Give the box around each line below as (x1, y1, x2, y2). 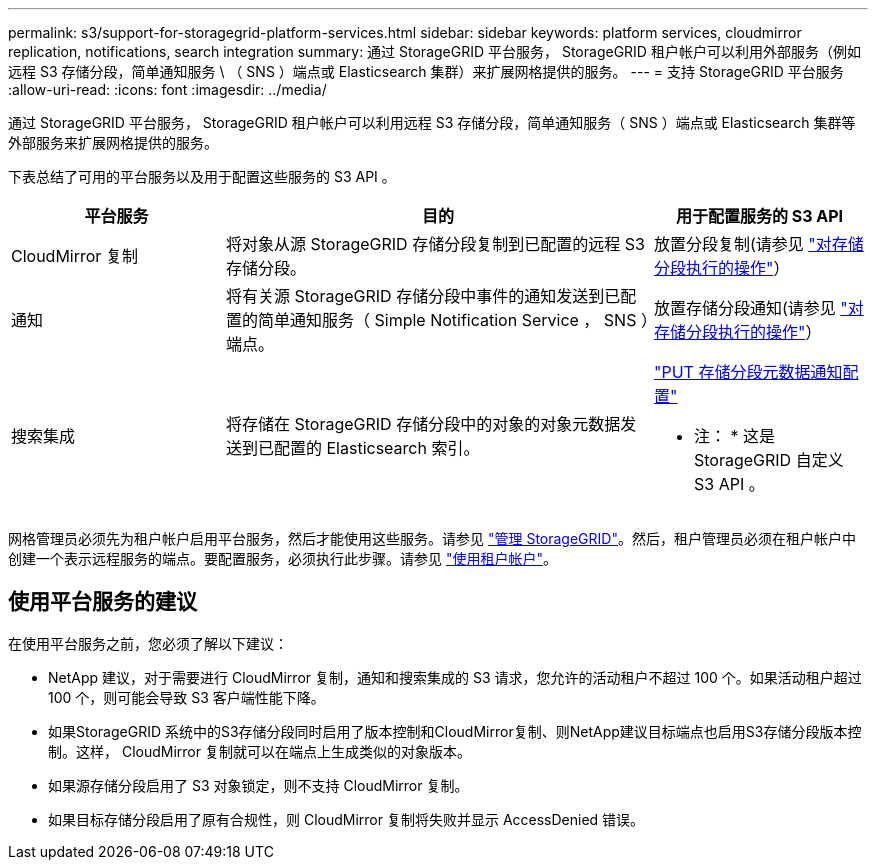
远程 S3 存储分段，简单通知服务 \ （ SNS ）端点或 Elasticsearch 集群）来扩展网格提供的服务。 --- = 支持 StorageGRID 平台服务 (8, 63, 844, 80)
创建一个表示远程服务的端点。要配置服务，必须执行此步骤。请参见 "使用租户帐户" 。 (8, 550, 557, 567)
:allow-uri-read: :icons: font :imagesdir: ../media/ (8, 81, 327, 98)
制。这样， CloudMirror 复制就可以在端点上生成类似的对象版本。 (48, 742, 471, 760)
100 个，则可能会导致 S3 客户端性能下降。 (48, 688, 325, 706)
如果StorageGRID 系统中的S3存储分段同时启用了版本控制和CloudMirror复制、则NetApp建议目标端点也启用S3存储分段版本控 (48, 722, 862, 740)
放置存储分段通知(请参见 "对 (654, 298, 864, 318)
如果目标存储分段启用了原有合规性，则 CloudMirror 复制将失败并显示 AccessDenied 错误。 (48, 810, 645, 828)
